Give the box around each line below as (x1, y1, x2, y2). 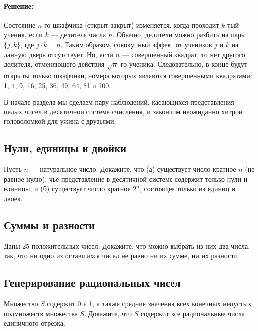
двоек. (4, 193, 23, 203)
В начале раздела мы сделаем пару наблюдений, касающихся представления (4, 97, 234, 107)
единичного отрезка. (4, 318, 65, 328)
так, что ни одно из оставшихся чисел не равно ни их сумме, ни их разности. (4, 250, 240, 261)
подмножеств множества (4, 308, 78, 318)
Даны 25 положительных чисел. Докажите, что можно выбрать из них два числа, (4, 240, 250, 251)
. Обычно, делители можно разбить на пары (112, 29, 246, 40)
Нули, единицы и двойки (4, 140, 127, 156)
